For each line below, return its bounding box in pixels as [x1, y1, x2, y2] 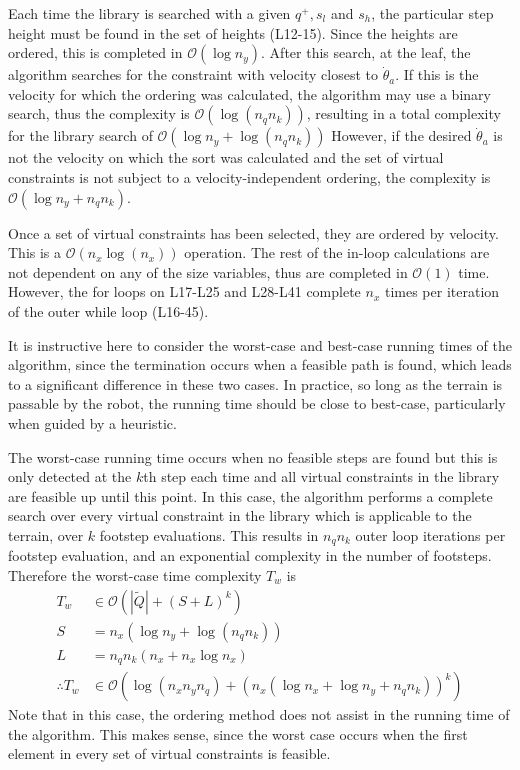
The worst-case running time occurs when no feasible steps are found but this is [8, 446, 498, 467]
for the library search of [8, 125, 153, 146]
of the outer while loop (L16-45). [8, 300, 209, 321]
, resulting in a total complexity [306, 103, 501, 124]
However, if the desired [331, 125, 472, 146]
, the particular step [371, 3, 494, 23]
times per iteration [384, 281, 500, 302]
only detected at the [8, 466, 132, 487]
